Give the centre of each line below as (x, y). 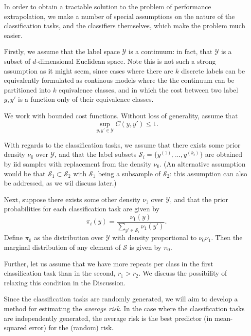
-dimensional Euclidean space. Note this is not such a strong (126, 61)
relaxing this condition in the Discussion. (65, 282)
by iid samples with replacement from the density (78, 163)
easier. (13, 35)
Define (13, 237)
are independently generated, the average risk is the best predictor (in (108, 318)
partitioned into (27, 89)
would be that (25, 173)
